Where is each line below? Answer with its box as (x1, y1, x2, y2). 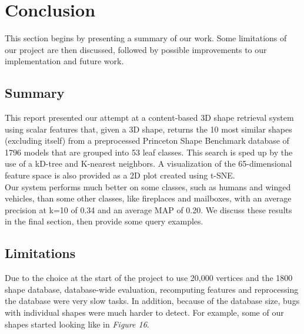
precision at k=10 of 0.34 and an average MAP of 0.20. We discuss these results (5, 203, 292, 216)
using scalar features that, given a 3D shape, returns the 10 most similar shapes (5, 123, 292, 135)
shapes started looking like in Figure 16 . (5, 318, 149, 330)
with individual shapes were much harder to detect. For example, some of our (5, 306, 284, 319)
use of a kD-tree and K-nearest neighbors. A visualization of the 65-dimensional (5, 157, 292, 170)
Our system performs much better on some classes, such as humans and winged (5, 180, 291, 193)
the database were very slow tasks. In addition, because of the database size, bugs (5, 295, 300, 307)
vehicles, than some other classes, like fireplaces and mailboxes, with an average (5, 192, 292, 204)
